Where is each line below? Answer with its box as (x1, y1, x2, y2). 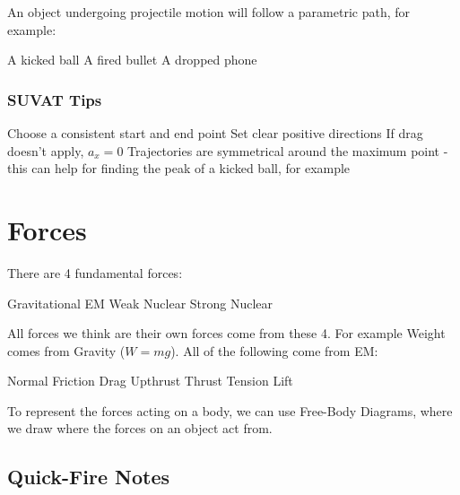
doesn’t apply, (7, 141, 84, 160)
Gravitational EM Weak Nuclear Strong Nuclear (7, 293, 273, 312)
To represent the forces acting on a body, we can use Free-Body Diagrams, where (7, 401, 453, 420)
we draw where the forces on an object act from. (7, 419, 273, 438)
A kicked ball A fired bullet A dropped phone (7, 50, 257, 69)
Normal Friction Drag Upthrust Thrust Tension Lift (7, 371, 293, 390)
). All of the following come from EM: (170, 341, 378, 360)
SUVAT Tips (7, 88, 102, 110)
